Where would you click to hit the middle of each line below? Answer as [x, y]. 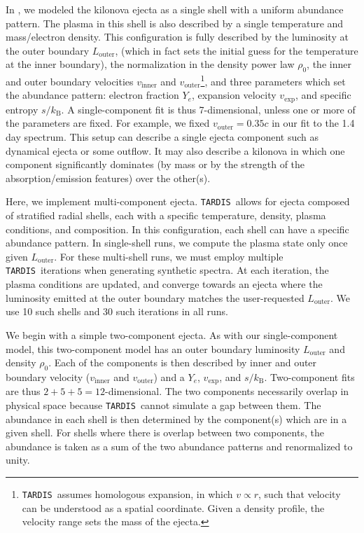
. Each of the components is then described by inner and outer [183, 362]
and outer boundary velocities [70, 81]
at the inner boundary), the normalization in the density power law [150, 64]
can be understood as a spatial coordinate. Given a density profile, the [173, 507]
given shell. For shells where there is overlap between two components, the [165, 432]
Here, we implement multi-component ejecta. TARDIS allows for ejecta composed [178, 201]
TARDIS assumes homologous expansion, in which [127, 493]
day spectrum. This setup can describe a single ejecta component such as [162, 137]
